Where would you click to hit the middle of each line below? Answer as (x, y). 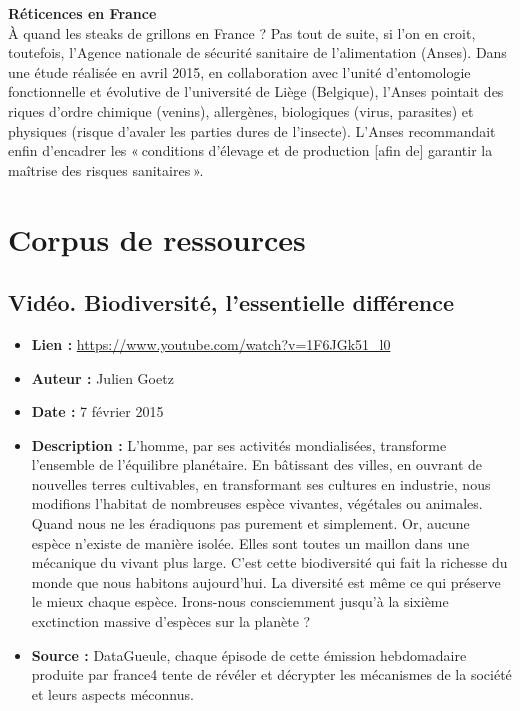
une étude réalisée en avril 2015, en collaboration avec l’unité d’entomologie (239, 71)
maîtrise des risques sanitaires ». (106, 169)
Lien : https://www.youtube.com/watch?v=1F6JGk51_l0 (211, 343)
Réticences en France (82, 13)
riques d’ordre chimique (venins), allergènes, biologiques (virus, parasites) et (241, 110)
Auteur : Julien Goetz (102, 377)
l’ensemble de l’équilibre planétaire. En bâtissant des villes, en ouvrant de (257, 464)
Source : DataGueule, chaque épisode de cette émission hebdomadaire (249, 654)
